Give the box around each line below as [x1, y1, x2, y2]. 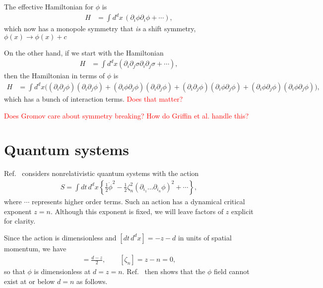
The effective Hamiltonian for [4, 1, 94, 11]
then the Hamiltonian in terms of [4, 70, 105, 81]
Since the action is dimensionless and [4, 232, 117, 242]
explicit [231, 206, 254, 216]
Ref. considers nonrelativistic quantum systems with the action [4, 168, 199, 178]
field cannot [214, 266, 250, 277]
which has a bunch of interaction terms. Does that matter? [4, 93, 183, 104]
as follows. [76, 276, 108, 286]
